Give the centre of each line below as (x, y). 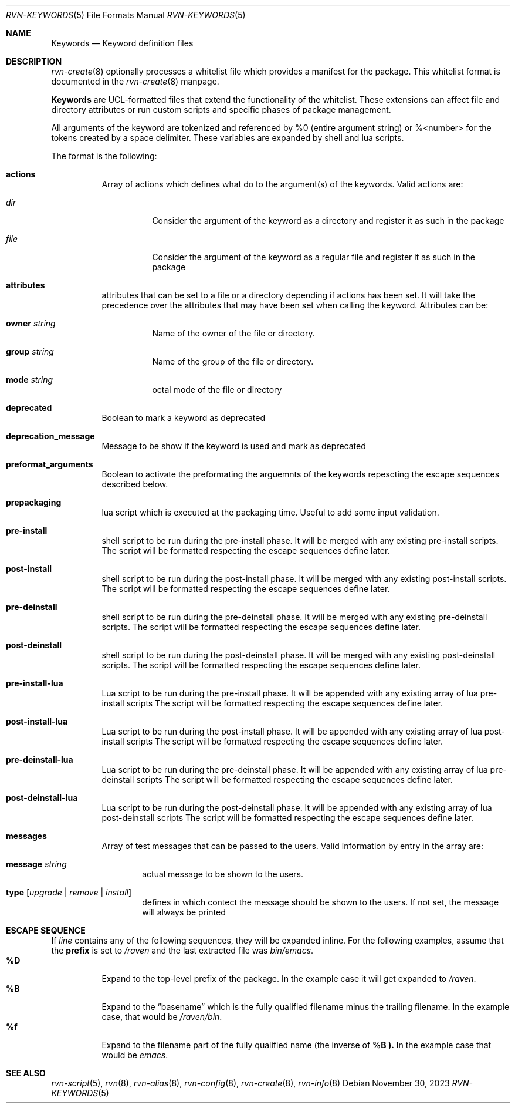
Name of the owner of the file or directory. (233, 333)
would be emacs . (135, 1055)
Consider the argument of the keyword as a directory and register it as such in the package (328, 220)
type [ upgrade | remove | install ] (69, 892)
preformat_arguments (50, 464)
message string (36, 864)
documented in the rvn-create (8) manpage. (135, 81)
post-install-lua (37, 721)
